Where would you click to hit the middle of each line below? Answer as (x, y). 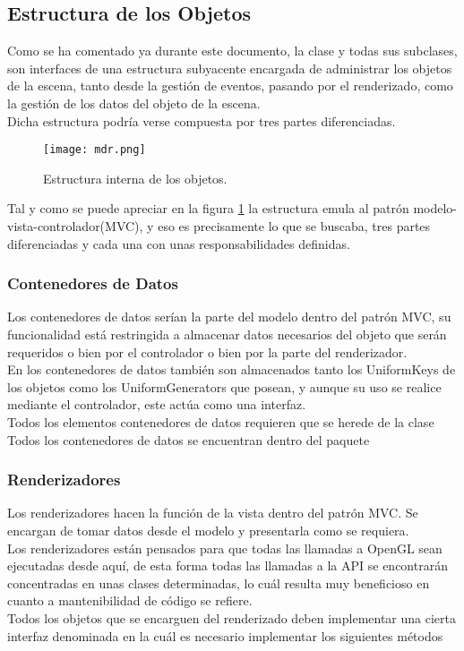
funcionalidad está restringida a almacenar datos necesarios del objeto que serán (227, 334)
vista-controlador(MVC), (75, 226)
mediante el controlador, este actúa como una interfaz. (157, 404)
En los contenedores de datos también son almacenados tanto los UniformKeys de (232, 369)
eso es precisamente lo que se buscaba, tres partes (294, 226)
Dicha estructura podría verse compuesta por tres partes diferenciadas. (202, 120)
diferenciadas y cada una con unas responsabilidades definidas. (179, 243)
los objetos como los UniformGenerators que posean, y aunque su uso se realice (224, 386)
